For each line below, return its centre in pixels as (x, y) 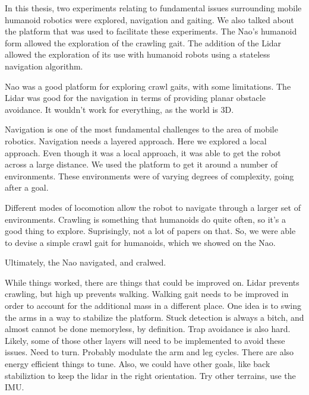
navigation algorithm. (44, 66)
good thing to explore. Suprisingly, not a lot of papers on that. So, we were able (150, 231)
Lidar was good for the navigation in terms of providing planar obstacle (135, 98)
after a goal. (27, 187)
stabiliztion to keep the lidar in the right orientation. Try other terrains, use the (150, 375)
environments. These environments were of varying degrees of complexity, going (149, 176)
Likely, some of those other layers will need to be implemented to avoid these (145, 340)
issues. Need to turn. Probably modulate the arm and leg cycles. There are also (149, 352)
